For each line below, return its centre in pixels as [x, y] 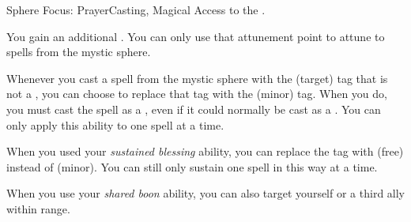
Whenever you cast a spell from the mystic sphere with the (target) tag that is [197, 78]
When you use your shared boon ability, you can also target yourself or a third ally [205, 193]
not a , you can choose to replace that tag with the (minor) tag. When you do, [197, 94]
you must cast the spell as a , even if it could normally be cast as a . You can [194, 109]
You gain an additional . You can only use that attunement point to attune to [196, 36]
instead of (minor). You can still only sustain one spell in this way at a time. [192, 166]
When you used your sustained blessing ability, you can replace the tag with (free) [205, 151]
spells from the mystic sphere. [79, 52]
